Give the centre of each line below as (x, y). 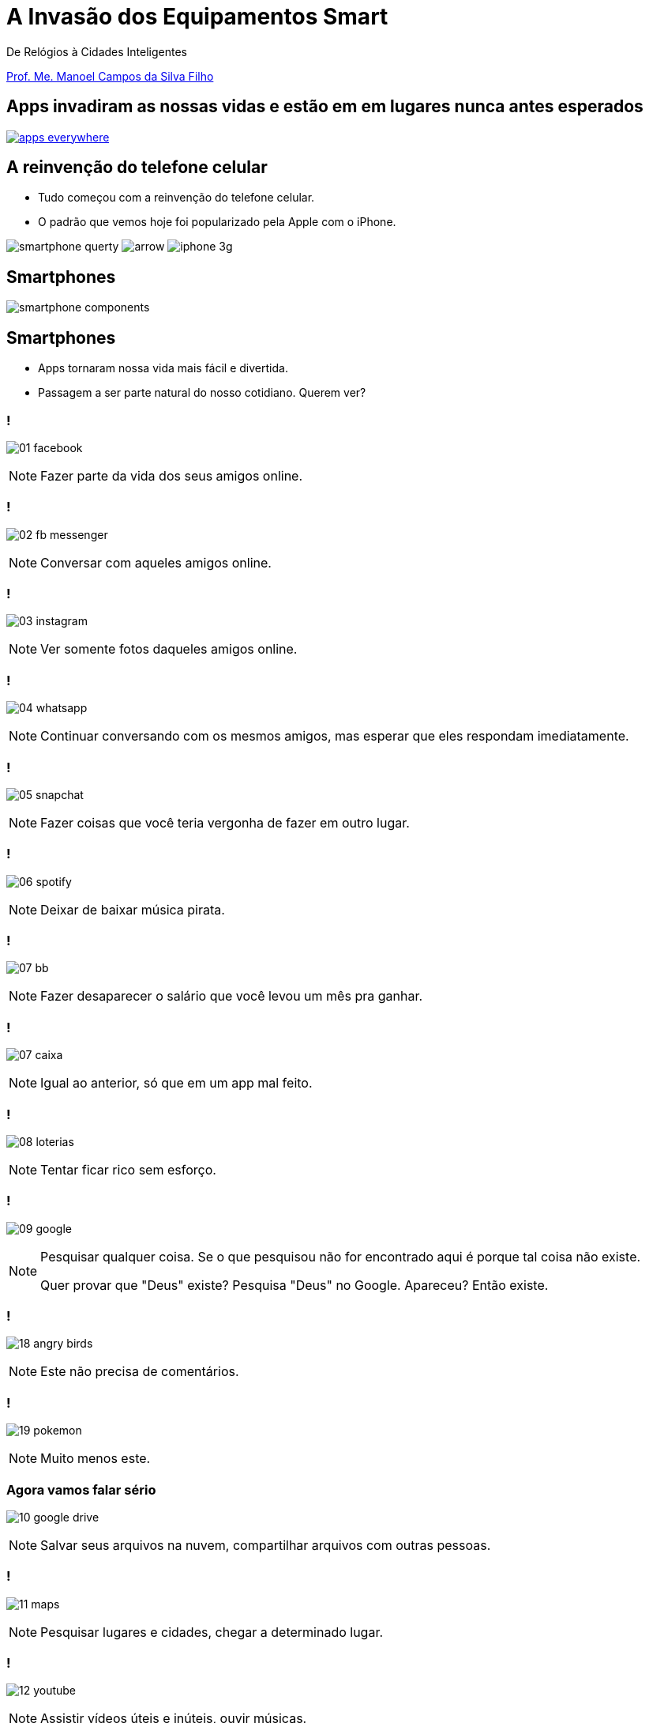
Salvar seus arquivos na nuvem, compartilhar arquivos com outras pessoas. (266, 1545)
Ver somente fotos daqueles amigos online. (169, 649)
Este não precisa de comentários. (140, 1372)
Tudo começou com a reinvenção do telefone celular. (176, 198)
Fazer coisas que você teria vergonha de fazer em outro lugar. (225, 822)
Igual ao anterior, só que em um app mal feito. (176, 1083)
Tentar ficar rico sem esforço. (128, 1169)
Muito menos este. (96, 1459)
